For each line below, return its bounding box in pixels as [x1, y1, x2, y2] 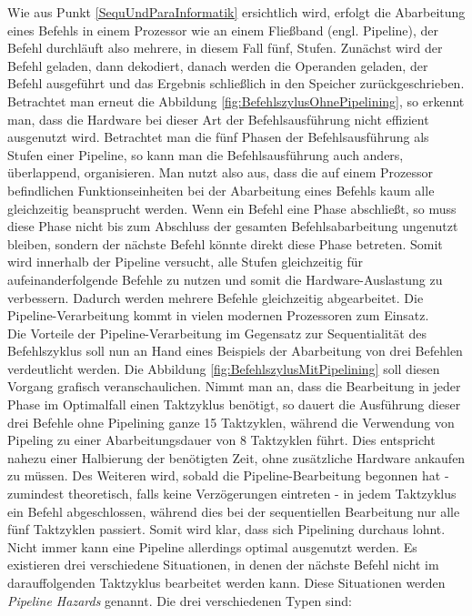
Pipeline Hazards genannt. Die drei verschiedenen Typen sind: [7, 591, 352, 610]
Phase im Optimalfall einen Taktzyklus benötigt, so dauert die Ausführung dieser [7, 395, 461, 414]
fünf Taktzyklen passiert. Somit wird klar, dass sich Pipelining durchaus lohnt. [7, 520, 446, 539]
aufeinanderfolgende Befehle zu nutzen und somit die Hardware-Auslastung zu [7, 269, 443, 288]
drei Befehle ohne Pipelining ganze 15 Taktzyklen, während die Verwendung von [7, 412, 455, 431]
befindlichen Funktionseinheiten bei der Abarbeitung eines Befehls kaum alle [7, 180, 435, 199]
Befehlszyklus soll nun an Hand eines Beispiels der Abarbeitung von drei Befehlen [7, 341, 463, 360]
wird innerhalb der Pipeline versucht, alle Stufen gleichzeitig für [7, 252, 363, 271]
